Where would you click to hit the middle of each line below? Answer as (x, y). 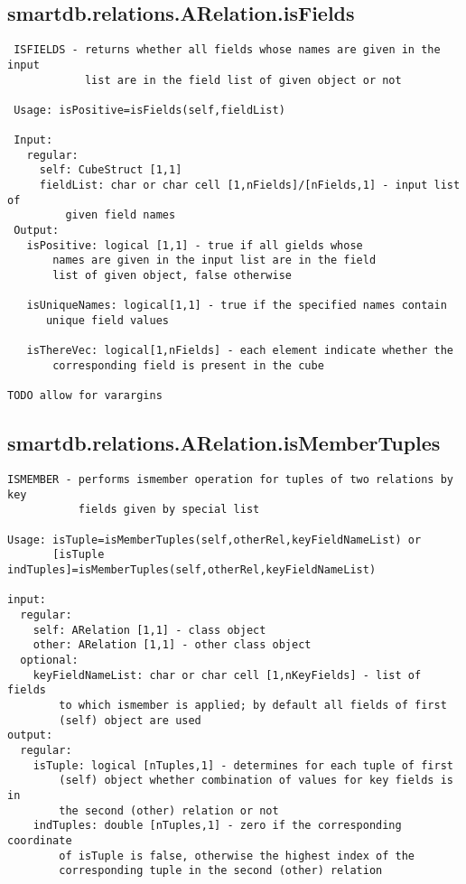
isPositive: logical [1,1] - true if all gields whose (195, 245)
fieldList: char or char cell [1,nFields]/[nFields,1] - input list (250, 186)
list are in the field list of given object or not (243, 80)
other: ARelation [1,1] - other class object (172, 645)
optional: (49, 661)
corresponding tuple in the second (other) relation (221, 871)
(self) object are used (130, 720)
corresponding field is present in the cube (188, 365)
